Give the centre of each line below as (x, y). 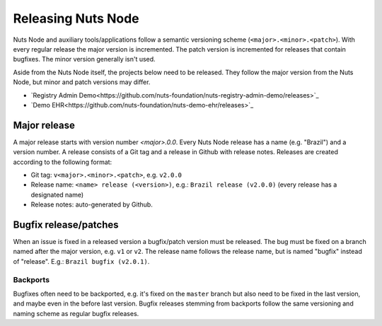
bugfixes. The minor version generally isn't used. (84, 59)
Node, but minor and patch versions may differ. (82, 82)
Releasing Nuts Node (76, 18)
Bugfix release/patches (66, 225)
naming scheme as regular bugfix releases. (76, 313)
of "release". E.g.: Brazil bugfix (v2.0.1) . (81, 261)
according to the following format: (63, 162)
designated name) (57, 194)
